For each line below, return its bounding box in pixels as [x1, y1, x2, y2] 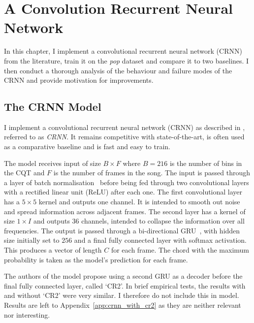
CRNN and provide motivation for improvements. [4, 75, 154, 85]
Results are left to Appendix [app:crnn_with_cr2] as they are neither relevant [4, 299, 241, 310]
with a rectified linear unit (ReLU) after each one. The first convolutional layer [4, 187, 243, 197]
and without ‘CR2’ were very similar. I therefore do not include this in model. [4, 290, 239, 300]
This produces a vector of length [4, 245, 102, 255]
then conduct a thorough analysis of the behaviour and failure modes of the [4, 65, 232, 75]
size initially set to [4, 235, 60, 245]
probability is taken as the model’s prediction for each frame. [4, 254, 188, 264]
